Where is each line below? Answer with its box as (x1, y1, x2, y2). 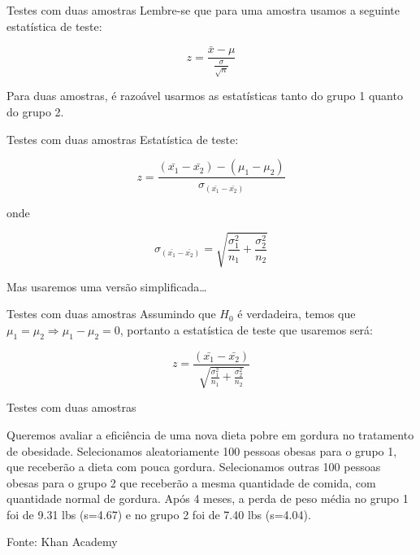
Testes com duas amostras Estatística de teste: (6, 130, 239, 147)
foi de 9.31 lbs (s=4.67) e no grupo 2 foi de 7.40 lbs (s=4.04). (6, 505, 311, 522)
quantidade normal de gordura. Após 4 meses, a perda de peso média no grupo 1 (6, 490, 409, 507)
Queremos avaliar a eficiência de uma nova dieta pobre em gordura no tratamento (6, 426, 414, 443)
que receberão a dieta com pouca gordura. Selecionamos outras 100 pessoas (6, 458, 381, 475)
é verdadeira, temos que (237, 305, 356, 322)
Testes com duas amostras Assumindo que (6, 305, 216, 322)
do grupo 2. (6, 103, 64, 120)
